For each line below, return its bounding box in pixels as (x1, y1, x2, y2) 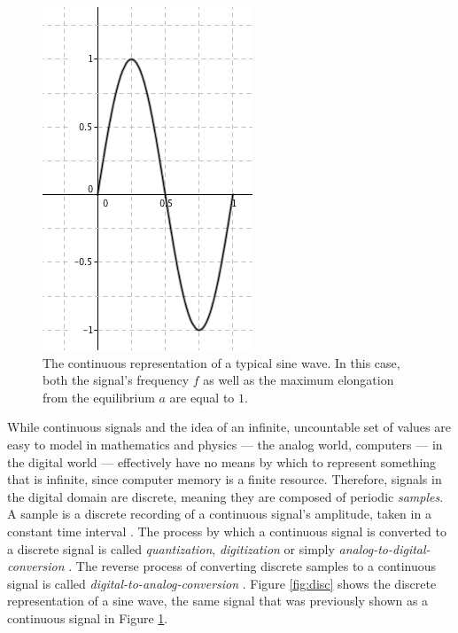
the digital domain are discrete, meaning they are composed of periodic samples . (7, 487, 444, 505)
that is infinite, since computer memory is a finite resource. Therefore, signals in (7, 470, 442, 488)
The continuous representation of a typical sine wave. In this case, (43, 353, 400, 371)
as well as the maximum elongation (203, 371, 394, 389)
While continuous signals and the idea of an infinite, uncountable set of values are (7, 418, 451, 436)
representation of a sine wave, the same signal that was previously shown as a (7, 591, 429, 610)
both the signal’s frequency (43, 371, 190, 389)
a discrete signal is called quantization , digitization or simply (7, 539, 335, 558)
